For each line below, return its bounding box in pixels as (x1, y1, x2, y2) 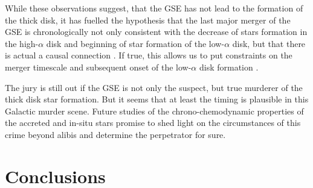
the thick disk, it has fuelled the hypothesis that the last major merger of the (5, 13, 291, 26)
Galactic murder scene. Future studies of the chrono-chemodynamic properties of (5, 104, 304, 117)
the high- (5, 37, 39, 49)
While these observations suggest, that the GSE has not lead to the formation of (5, 2, 303, 14)
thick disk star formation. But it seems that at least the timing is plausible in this (5, 93, 309, 105)
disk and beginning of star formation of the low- (46, 37, 225, 49)
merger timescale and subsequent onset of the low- (5, 60, 192, 73)
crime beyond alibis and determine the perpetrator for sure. (5, 128, 226, 140)
